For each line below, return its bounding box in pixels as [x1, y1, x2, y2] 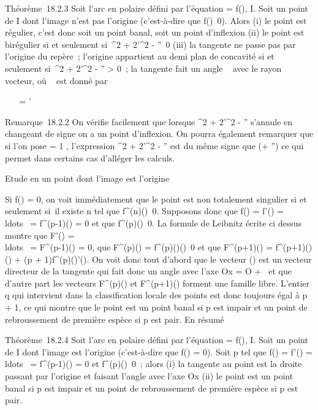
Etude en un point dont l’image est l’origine [5, 172, 170, 185]
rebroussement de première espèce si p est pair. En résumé [5, 312, 224, 325]
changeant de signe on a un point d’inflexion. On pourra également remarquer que [5, 127, 314, 140]
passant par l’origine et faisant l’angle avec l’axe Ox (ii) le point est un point [5, 369, 293, 382]
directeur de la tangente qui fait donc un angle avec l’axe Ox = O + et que [5, 265, 292, 277]
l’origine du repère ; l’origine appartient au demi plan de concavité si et [5, 50, 274, 63]
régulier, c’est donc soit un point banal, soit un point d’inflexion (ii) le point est [5, 26, 305, 39]
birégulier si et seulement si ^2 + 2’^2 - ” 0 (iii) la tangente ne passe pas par [5, 37, 296, 50]
